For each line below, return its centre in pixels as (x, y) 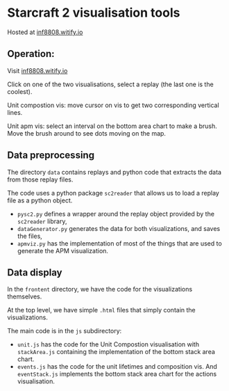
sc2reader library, (42, 221)
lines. (15, 112)
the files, (30, 236)
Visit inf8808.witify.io (37, 70)
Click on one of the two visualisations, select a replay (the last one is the (110, 84)
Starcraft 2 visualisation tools (94, 13)
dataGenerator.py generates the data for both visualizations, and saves (119, 228)
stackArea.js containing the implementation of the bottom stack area (116, 352)
